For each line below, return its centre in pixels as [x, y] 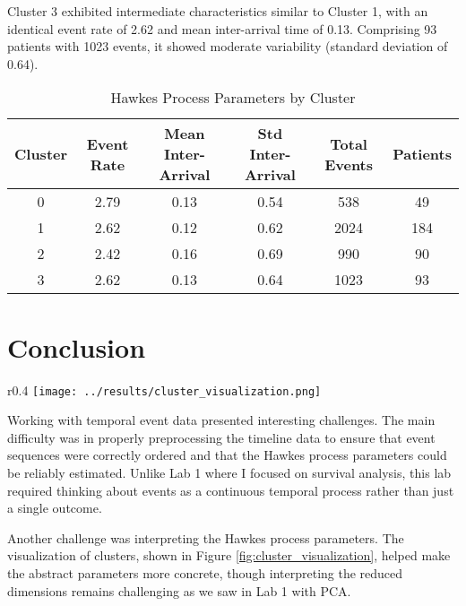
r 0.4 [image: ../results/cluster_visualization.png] [164, 390]
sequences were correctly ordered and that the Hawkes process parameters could [227, 455]
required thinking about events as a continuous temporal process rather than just [231, 490]
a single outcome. [55, 508]
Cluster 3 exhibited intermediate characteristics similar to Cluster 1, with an [218, 11]
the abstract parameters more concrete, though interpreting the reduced [205, 572]
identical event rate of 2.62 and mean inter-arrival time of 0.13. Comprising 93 [222, 28]
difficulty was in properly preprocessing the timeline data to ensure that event [221, 437]
